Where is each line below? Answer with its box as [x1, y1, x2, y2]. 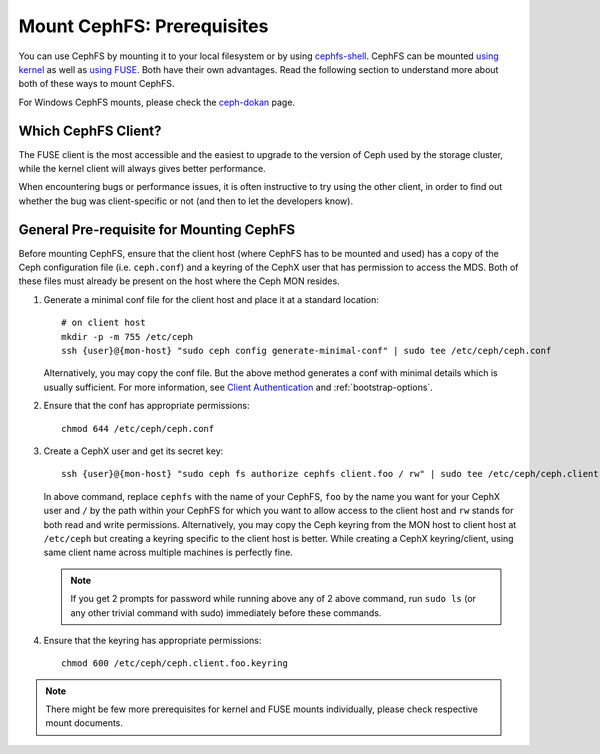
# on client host [61, 317, 146, 329]
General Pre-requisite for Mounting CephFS [18, 221, 295, 238]
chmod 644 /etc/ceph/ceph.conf [61, 423, 215, 434]
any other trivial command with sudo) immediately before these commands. [70, 606, 382, 619]
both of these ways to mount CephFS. [18, 78, 175, 90]
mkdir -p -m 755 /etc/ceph [61, 331, 194, 342]
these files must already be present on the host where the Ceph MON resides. [18, 275, 340, 287]
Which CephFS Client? [18, 122, 162, 139]
